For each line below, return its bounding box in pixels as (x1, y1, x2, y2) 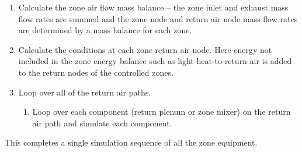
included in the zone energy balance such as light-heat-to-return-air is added (18, 55, 292, 67)
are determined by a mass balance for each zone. (18, 24, 192, 36)
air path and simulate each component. (32, 116, 172, 129)
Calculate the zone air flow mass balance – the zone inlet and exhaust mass (18, 1, 289, 13)
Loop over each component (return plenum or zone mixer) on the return (32, 105, 291, 118)
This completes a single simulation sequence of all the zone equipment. (5, 136, 258, 149)
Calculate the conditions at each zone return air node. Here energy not (18, 43, 272, 55)
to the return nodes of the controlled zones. (18, 66, 173, 78)
